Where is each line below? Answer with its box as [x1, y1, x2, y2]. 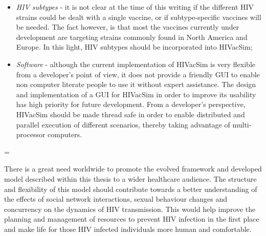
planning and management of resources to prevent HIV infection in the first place [4, 213, 259, 224]
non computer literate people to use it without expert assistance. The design [16, 79, 256, 90]
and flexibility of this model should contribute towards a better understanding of [4, 183, 257, 194]
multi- [232, 119, 252, 130]
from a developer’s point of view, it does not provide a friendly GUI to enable [16, 69, 260, 79]
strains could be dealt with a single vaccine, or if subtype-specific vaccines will [16, 11, 261, 22]
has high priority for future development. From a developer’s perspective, [16, 99, 246, 110]
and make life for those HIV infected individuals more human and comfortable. [4, 223, 252, 234]
